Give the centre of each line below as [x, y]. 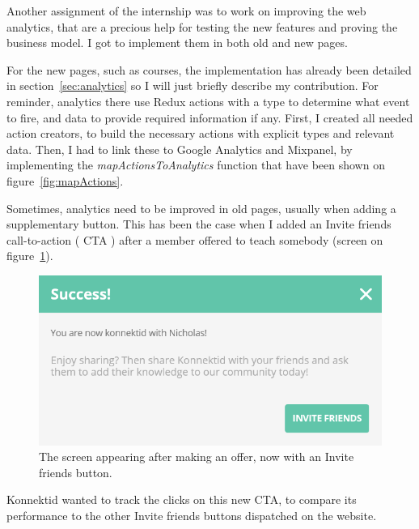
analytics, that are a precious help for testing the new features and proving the [202, 26]
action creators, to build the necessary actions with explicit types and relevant [201, 133]
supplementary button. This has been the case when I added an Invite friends [199, 224]
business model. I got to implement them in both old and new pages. [177, 43]
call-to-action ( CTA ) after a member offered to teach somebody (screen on [195, 239]
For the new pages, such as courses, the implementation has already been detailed [209, 69]
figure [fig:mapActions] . [65, 180]
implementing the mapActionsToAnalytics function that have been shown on [196, 165]
